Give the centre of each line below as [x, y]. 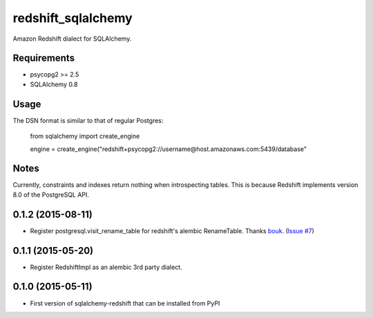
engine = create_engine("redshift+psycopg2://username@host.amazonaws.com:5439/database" [169, 149]
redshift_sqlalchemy [73, 18]
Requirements [44, 58]
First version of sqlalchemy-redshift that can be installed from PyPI [125, 303]
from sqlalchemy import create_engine [85, 136]
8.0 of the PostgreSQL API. [51, 195]
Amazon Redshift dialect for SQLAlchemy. [72, 39]
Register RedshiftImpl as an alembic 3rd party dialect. [106, 267]
